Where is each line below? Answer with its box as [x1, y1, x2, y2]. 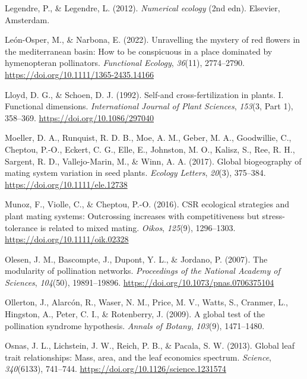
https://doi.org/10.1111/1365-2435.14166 [5, 68, 154, 80]
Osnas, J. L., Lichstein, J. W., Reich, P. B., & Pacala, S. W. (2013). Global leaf [5, 339, 295, 352]
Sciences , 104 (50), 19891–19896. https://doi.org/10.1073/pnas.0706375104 [5, 276, 274, 288]
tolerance [5, 221, 38, 233]
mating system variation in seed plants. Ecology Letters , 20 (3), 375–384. [5, 166, 266, 179]
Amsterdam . [5, 13, 50, 26]
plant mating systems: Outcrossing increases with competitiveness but [5, 209, 259, 222]
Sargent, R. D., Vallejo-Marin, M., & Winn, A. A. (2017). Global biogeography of [5, 154, 302, 167]
